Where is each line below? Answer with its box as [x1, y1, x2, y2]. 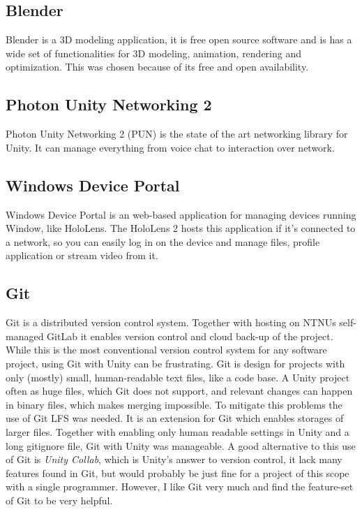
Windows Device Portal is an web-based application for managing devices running [6, 207, 356, 221]
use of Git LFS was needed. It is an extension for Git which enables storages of [6, 411, 344, 425]
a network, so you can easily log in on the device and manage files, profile [6, 234, 320, 249]
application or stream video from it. [6, 248, 158, 263]
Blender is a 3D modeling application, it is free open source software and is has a [6, 32, 352, 47]
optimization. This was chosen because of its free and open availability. [6, 59, 309, 74]
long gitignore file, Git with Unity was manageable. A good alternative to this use [6, 438, 356, 453]
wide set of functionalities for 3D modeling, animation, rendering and [6, 45, 302, 60]
